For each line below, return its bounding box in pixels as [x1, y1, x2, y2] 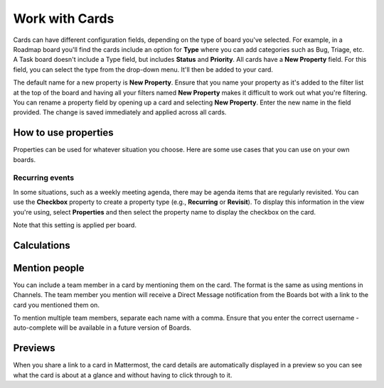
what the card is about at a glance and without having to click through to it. [13, 370, 233, 379]
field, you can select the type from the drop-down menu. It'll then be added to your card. [13, 65, 274, 74]
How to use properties [13, 126, 114, 139]
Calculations [13, 239, 70, 252]
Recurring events [13, 173, 75, 183]
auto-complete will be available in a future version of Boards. [13, 323, 192, 332]
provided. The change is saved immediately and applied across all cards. [13, 108, 227, 117]
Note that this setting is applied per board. [13, 220, 137, 229]
